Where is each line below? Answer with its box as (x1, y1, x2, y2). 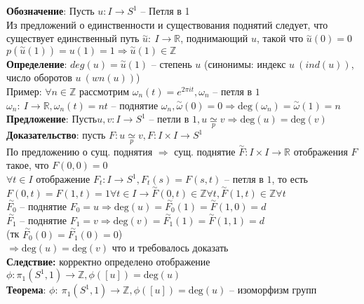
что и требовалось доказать (112, 240, 229, 255)
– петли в (149, 111, 189, 126)
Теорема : (6, 282, 46, 297)
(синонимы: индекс (203, 56, 286, 71)
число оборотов (6, 70, 72, 85)
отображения (293, 144, 348, 158)
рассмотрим (79, 83, 130, 98)
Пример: (6, 83, 42, 98)
